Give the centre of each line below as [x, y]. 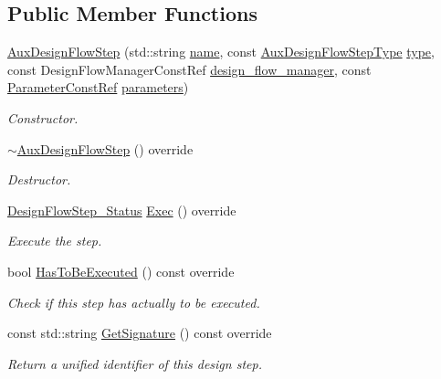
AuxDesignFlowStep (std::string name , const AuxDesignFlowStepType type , [221, 52]
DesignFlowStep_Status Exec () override [122, 210]
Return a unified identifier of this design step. [135, 363]
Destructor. [39, 179]
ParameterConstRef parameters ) [98, 87]
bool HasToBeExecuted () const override [121, 271]
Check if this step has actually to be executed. [134, 302]
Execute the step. [55, 241]
